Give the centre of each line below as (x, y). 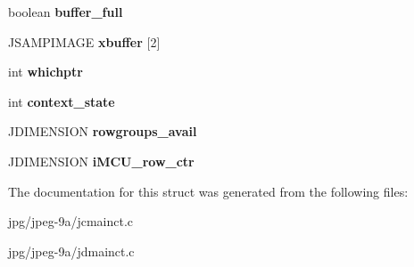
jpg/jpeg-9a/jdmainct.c (71, 251)
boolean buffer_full (66, 12)
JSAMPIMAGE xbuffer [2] (84, 41)
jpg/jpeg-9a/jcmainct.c (71, 221)
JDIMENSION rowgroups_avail (103, 131)
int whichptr (46, 72)
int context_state (62, 101)
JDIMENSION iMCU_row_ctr (101, 161)
